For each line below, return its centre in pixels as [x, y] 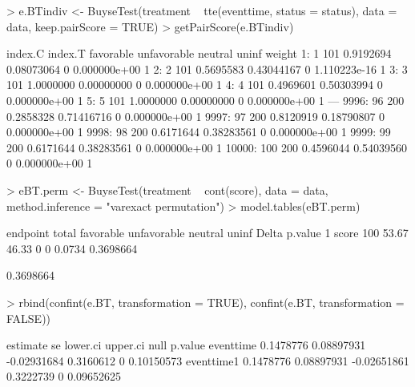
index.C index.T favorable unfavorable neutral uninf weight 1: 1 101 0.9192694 [199, 53]
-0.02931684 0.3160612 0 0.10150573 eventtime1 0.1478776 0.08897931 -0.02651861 [208, 360]
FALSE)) [29, 318]
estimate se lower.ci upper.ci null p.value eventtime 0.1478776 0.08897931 [186, 345]
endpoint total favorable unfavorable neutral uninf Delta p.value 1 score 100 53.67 [207, 233]
